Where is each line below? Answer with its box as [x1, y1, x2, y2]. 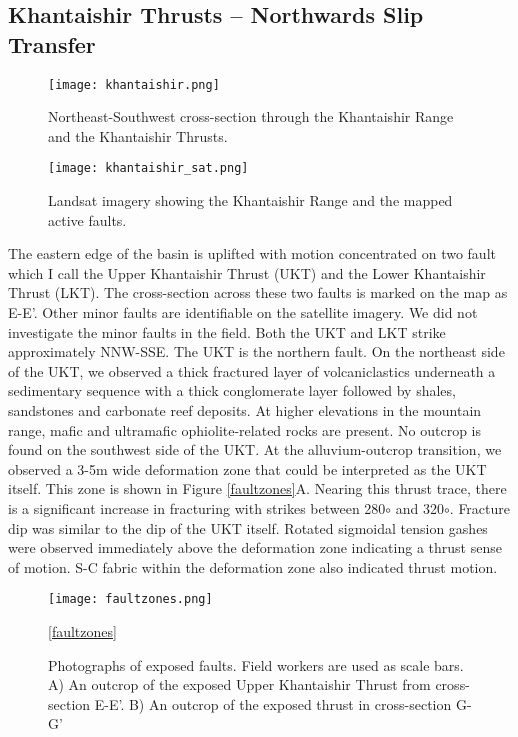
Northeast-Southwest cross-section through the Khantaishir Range [48, 106, 454, 127]
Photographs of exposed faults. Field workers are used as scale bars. [48, 654, 464, 675]
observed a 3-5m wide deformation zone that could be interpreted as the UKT [8, 458, 487, 479]
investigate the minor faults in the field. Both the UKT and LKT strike [8, 321, 446, 342]
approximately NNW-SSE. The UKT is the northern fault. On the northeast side [8, 341, 505, 362]
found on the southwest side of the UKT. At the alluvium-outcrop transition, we [8, 439, 502, 460]
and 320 [395, 498, 445, 518]
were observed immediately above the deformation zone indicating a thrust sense [8, 537, 502, 558]
